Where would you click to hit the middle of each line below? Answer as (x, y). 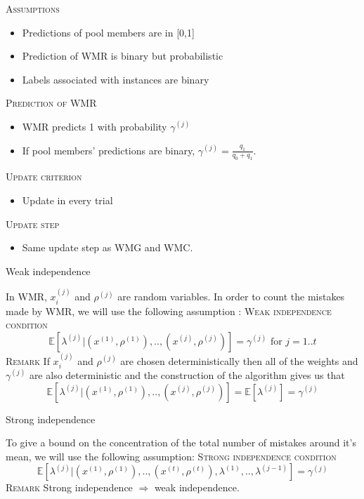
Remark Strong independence (69, 487)
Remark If (28, 360)
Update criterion (44, 177)
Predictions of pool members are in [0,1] (108, 32)
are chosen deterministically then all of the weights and (239, 360)
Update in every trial (67, 200)
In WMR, (26, 297)
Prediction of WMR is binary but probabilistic (123, 56)
